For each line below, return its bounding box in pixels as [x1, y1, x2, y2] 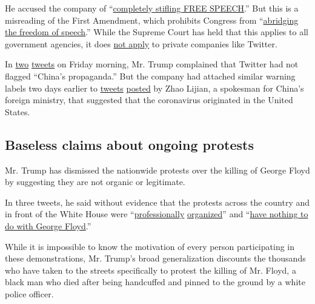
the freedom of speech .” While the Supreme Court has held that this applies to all [5, 25, 308, 38]
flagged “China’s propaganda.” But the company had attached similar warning [5, 69, 296, 82]
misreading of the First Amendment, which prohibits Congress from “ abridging [5, 13, 299, 26]
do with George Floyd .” [5, 219, 91, 232]
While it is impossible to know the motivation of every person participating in [5, 240, 295, 252]
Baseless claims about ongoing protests [5, 135, 254, 154]
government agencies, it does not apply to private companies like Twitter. [5, 37, 277, 50]
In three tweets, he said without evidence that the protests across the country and [5, 195, 310, 208]
